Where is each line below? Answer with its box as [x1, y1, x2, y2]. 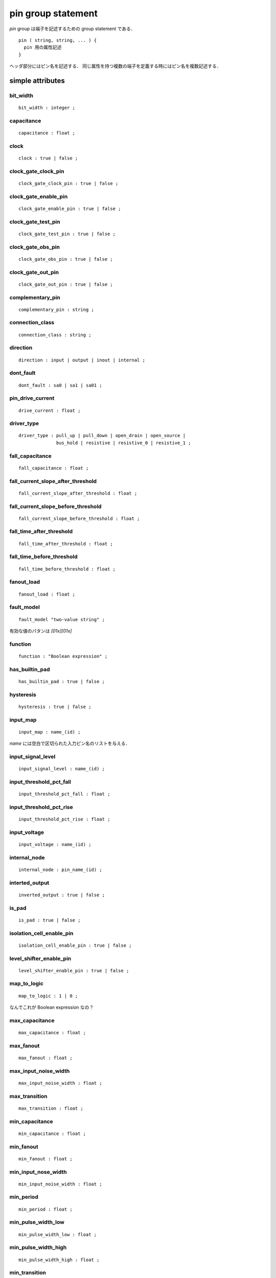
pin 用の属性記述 [24, 44, 62, 51]
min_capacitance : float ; [18, 1130, 86, 1136]
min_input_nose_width [9, 1168, 67, 1175]
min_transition [9, 1269, 46, 1276]
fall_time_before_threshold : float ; [18, 566, 116, 572]
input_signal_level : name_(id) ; [18, 766, 105, 772]
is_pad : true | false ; [18, 917, 81, 923]
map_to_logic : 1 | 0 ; [18, 993, 78, 999]
